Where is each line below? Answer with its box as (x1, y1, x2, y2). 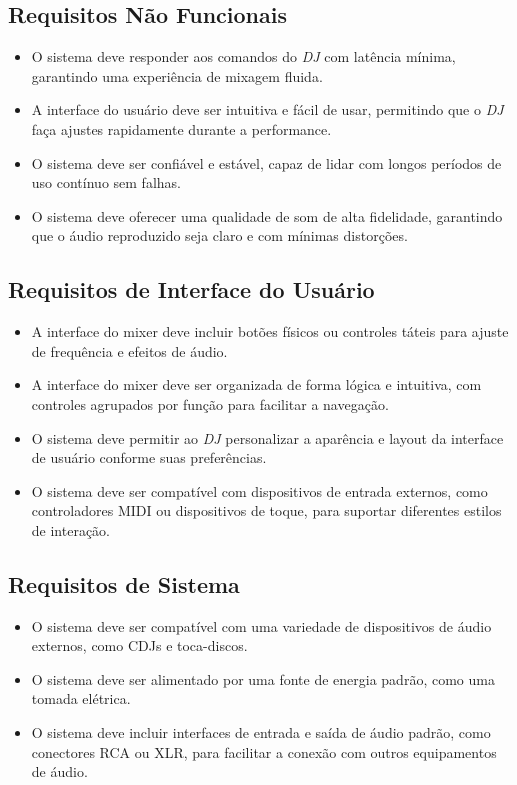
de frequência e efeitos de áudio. (31, 340, 228, 361)
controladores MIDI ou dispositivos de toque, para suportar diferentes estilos (31, 500, 502, 521)
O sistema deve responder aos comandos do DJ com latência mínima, (31, 46, 456, 67)
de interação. (31, 519, 111, 540)
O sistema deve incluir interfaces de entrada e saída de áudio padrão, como (31, 722, 491, 743)
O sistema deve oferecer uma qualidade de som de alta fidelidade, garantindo (31, 205, 503, 226)
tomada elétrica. (31, 688, 131, 709)
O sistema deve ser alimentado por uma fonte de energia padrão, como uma (31, 668, 495, 689)
